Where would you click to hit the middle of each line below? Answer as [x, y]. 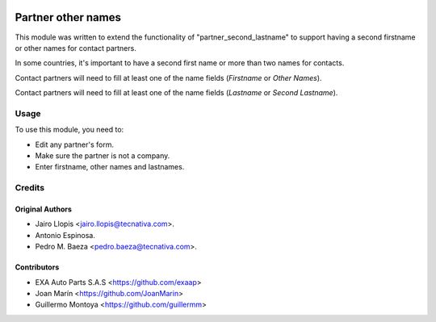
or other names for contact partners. [75, 48]
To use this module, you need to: [69, 130]
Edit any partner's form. [75, 144]
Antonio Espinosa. [65, 235]
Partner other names [68, 17]
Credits [29, 188]
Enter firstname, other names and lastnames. [110, 167]
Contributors [37, 267]
